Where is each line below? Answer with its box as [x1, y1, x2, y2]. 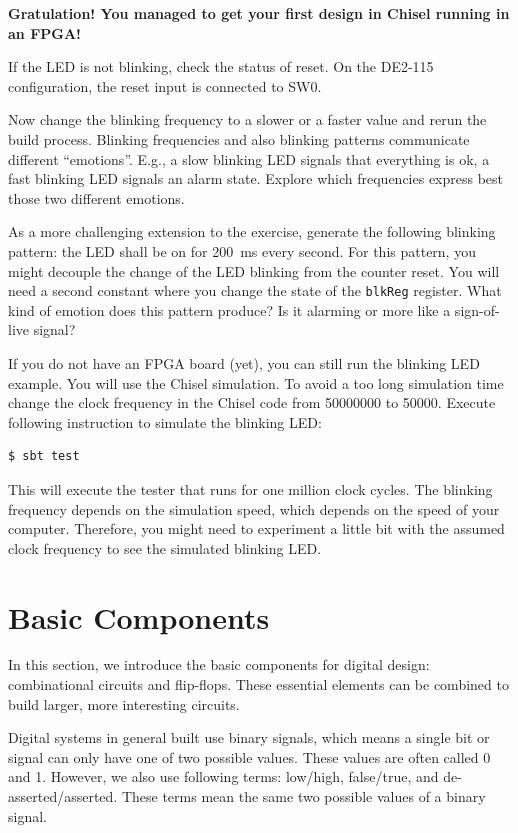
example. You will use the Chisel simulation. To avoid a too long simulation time [8, 372, 504, 393]
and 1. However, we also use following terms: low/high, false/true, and [8, 766, 439, 787]
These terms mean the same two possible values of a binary [121, 786, 486, 806]
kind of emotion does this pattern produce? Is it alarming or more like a [8, 299, 451, 320]
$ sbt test [8, 449, 80, 464]
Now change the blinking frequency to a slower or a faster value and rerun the [8, 109, 487, 130]
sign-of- [454, 299, 500, 320]
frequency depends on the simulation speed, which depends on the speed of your [8, 498, 500, 519]
